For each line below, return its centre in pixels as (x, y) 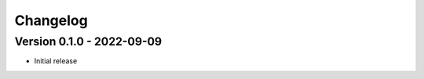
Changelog (51, 20)
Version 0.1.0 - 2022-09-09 (88, 41)
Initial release (56, 61)
